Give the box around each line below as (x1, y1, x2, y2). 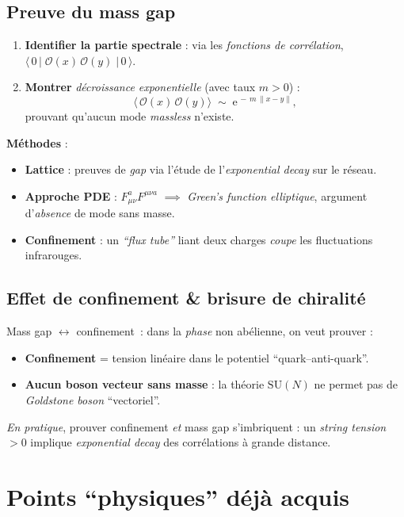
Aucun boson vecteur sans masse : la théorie (25, 376, 265, 393)
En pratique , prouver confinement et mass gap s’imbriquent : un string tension (6, 418, 387, 435)
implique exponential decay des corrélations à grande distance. (30, 434, 331, 450)
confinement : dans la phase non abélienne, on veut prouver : (76, 323, 373, 339)
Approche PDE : (25, 187, 117, 204)
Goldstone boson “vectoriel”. (25, 392, 161, 408)
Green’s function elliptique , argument (187, 187, 368, 204)
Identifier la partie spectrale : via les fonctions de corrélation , (25, 36, 344, 53)
